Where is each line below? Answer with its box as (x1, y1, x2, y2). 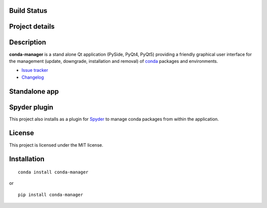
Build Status (9, 6, 47, 15)
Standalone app (9, 87, 59, 96)
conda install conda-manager (18, 169, 89, 175)
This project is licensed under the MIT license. (9, 142, 103, 148)
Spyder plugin (9, 103, 54, 111)
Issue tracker (21, 67, 48, 73)
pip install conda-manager (18, 192, 84, 198)
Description (9, 38, 46, 47)
